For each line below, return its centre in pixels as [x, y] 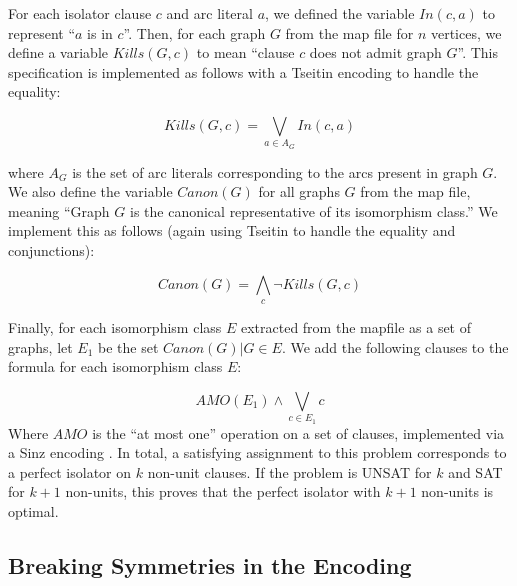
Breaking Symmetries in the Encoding [210, 564]
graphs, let [40, 346]
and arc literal [209, 13]
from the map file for [349, 32]
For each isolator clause [80, 13]
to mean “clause [245, 52]
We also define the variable [90, 191]
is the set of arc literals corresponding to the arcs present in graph [275, 171]
